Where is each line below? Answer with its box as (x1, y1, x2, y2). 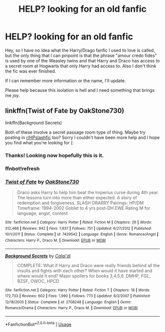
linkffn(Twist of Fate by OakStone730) (5, 107, 124, 115)
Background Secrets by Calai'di (5, 253, 71, 259)
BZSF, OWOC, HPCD (17, 278, 59, 284)
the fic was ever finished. (5, 68, 56, 74)
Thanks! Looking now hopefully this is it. (5, 152, 104, 159)
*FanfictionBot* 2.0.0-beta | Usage (5, 321, 72, 327)
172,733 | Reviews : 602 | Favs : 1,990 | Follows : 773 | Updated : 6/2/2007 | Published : (5, 294, 151, 299)
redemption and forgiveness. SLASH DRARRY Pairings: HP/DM (17, 200, 144, 206)
